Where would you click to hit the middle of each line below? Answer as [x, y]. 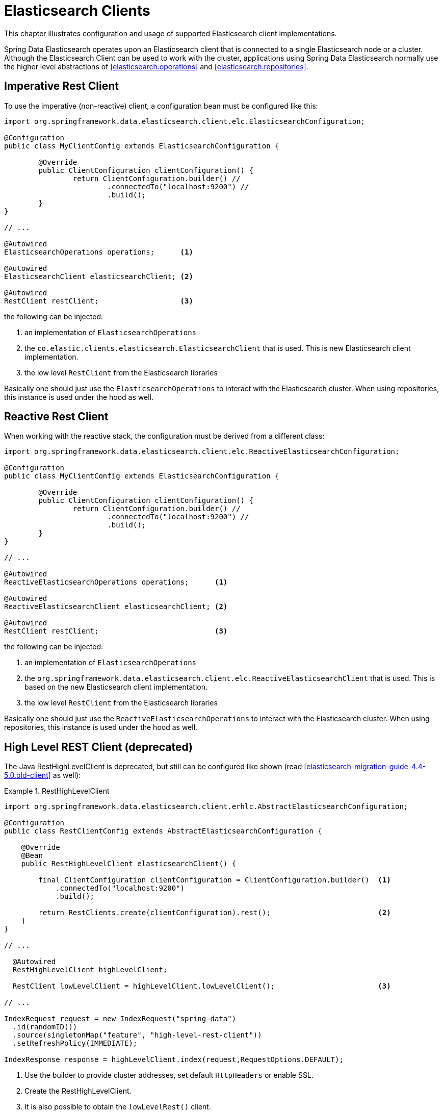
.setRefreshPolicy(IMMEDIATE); [75, 1043]
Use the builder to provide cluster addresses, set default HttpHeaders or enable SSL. [169, 1075]
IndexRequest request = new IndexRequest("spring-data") [120, 1019]
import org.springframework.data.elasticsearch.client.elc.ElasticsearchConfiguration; [185, 121]
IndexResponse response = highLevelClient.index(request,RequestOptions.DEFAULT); [174, 1060]
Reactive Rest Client [56, 417]
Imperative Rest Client [62, 86]
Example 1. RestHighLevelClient [57, 791]
